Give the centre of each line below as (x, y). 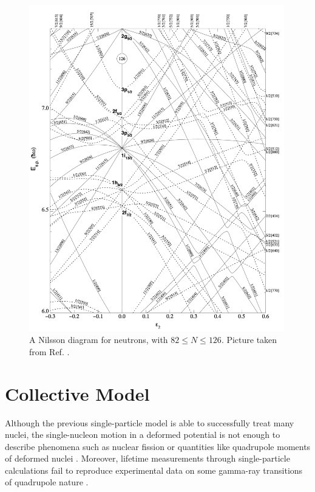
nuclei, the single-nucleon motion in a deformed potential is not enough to (143, 435)
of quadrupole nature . (47, 482)
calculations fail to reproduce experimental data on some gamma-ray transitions (154, 470)
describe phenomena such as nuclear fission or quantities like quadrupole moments (158, 446)
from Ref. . (49, 351)
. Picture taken (249, 340)
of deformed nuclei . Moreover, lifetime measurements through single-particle (147, 458)
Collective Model (77, 393)
